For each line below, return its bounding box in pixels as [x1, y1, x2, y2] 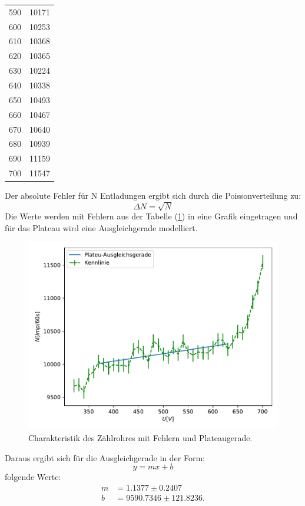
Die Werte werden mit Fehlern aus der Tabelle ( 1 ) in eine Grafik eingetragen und [5, 210, 298, 222]
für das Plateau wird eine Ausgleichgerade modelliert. [5, 221, 198, 234]
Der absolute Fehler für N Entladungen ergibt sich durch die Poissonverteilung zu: [5, 189, 301, 202]
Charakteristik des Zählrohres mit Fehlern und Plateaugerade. [28, 432, 253, 444]
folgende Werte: [5, 471, 61, 483]
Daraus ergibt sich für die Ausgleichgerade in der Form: [5, 451, 205, 464]
